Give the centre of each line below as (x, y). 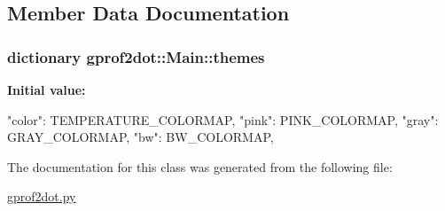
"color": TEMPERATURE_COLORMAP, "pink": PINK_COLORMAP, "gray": (223, 119)
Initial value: (47, 90)
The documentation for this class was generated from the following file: (200, 166)
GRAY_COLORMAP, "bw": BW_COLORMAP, (141, 137)
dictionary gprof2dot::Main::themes (136, 56)
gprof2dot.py (42, 196)
